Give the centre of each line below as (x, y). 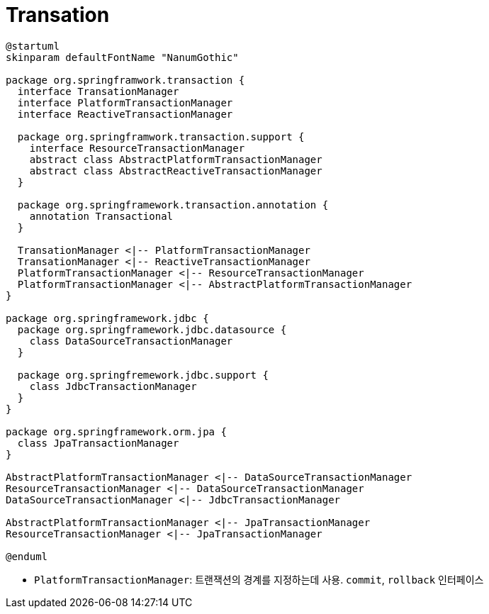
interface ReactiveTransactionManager (125, 114)
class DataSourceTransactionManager (131, 341)
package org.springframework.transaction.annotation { (173, 205)
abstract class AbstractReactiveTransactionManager (176, 171)
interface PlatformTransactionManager (125, 102)
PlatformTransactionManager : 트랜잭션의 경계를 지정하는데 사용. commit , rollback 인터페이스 (259, 579)
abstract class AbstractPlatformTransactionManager (176, 159)
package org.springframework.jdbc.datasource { (152, 329)
